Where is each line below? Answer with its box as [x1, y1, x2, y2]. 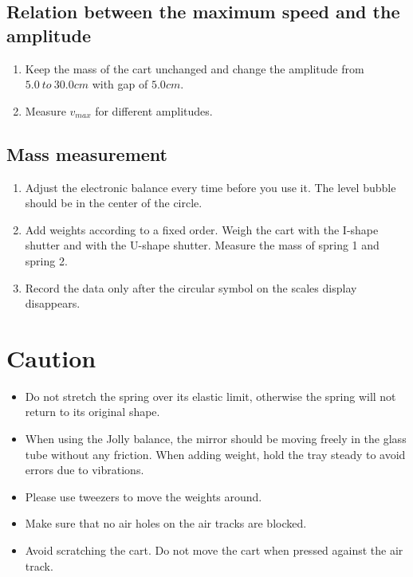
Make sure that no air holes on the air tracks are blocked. [25, 515, 307, 532]
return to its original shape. [25, 403, 160, 420]
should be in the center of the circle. [25, 194, 203, 211]
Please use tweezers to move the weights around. [25, 488, 262, 504]
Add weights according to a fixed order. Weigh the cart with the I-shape [25, 221, 379, 237]
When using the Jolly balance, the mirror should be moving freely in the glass [25, 430, 407, 447]
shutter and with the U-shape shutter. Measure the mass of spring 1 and [25, 237, 380, 253]
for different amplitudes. [95, 102, 213, 119]
